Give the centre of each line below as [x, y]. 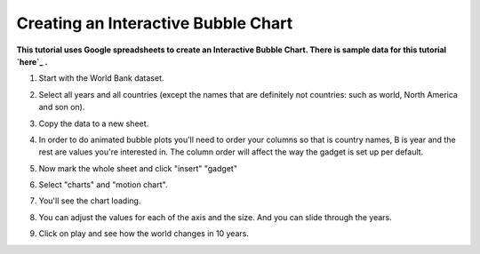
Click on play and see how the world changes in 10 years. [144, 234]
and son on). [62, 107]
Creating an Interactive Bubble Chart [155, 23]
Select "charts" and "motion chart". [103, 185]
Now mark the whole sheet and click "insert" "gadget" [138, 168]
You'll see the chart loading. [90, 201]
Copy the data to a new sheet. [94, 123]
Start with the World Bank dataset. [101, 78]
